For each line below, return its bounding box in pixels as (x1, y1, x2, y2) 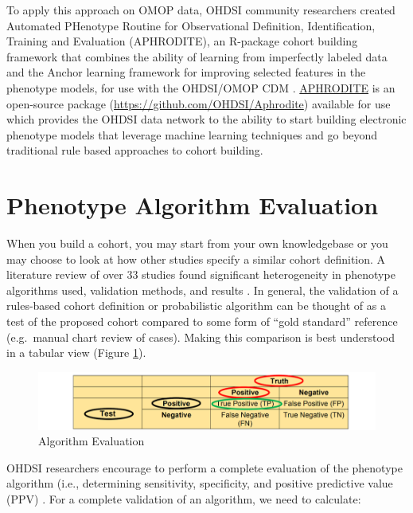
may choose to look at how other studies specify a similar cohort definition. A (6, 250, 386, 267)
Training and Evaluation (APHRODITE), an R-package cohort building (6, 33, 358, 49)
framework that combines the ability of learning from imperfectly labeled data (6, 48, 388, 65)
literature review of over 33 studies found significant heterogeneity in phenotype (6, 266, 395, 283)
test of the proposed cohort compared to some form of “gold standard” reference (6, 313, 398, 330)
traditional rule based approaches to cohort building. (6, 142, 263, 159)
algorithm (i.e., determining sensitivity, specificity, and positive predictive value (6, 475, 393, 491)
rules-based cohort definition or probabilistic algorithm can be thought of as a (6, 297, 386, 314)
